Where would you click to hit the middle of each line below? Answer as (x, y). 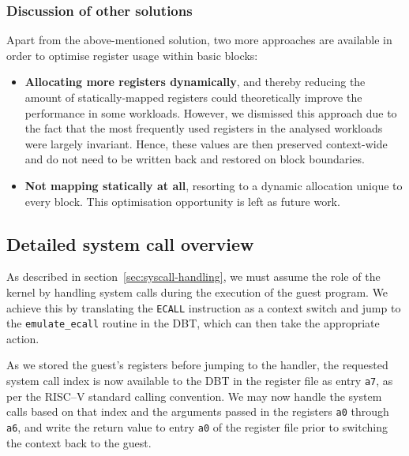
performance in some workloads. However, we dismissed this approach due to (211, 112)
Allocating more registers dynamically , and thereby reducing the (195, 82)
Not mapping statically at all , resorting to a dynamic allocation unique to (214, 185)
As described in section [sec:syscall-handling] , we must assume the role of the (193, 277)
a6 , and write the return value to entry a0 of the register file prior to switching (197, 426)
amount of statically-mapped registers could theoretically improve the (193, 97)
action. (23, 338)
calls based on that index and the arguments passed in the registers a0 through (198, 411)
